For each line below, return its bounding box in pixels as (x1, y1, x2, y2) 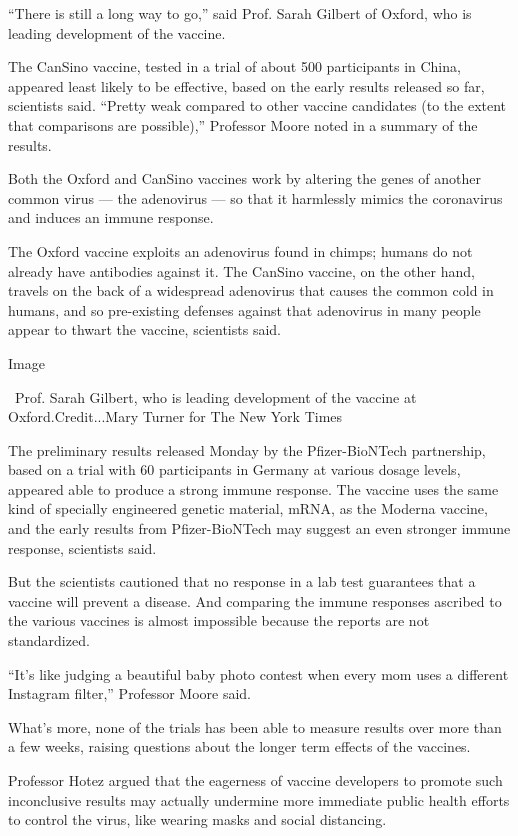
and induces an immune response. (8, 207, 214, 228)
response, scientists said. (8, 537, 157, 558)
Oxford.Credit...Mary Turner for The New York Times (8, 406, 343, 427)
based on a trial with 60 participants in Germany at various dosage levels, (8, 459, 461, 480)
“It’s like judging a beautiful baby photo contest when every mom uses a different (8, 663, 509, 684)
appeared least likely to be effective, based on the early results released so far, (8, 75, 485, 96)
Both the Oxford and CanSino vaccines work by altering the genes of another (8, 168, 482, 189)
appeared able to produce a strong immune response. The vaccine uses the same (8, 478, 499, 499)
